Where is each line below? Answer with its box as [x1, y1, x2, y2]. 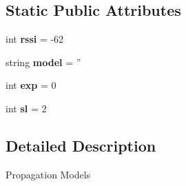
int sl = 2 [6, 101, 47, 115]
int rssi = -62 [6, 32, 64, 46]
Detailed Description [6, 134, 156, 156]
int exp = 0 [6, 78, 56, 92]
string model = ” [6, 54, 81, 69]
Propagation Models [6, 167, 91, 181]
